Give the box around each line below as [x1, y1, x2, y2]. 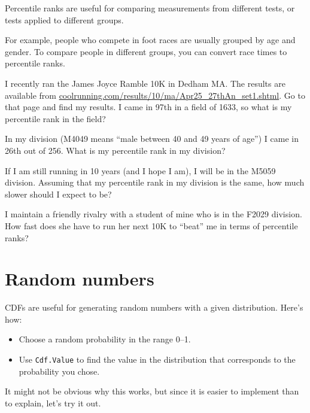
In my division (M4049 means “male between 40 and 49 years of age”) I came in [5, 132, 299, 145]
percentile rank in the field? [5, 112, 106, 124]
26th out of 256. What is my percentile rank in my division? [5, 144, 226, 156]
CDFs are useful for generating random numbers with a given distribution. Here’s [5, 301, 303, 314]
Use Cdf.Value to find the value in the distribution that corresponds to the [19, 353, 296, 365]
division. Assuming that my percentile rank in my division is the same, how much [5, 176, 305, 189]
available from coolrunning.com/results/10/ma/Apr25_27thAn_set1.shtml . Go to [5, 89, 305, 101]
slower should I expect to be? [5, 187, 112, 200]
